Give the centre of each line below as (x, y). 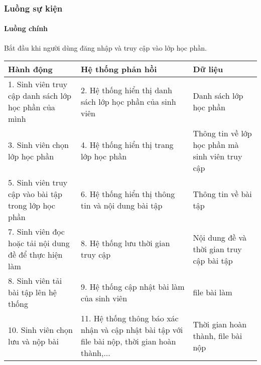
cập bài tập (213, 260)
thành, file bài (218, 335)
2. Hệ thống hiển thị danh (126, 90)
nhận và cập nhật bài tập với (132, 330)
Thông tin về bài (222, 194)
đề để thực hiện (35, 255)
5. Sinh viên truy (38, 182)
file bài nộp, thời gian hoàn (128, 341)
